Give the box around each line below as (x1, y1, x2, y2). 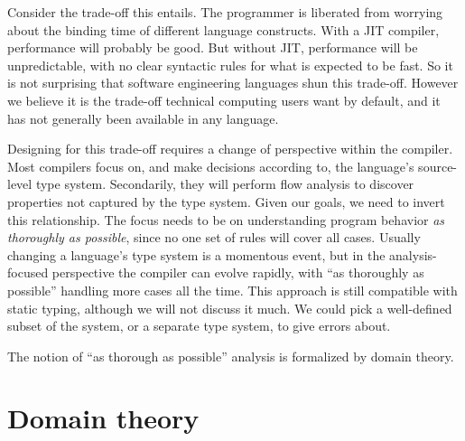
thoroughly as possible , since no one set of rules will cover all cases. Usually (7, 228, 421, 247)
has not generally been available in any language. (7, 108, 279, 127)
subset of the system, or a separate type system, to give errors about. (7, 316, 391, 335)
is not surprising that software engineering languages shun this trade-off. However (7, 73, 459, 92)
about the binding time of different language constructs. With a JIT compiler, (7, 20, 440, 39)
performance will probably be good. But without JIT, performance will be (7, 38, 418, 57)
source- (418, 156, 458, 175)
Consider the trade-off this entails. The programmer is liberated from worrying (7, 3, 443, 21)
